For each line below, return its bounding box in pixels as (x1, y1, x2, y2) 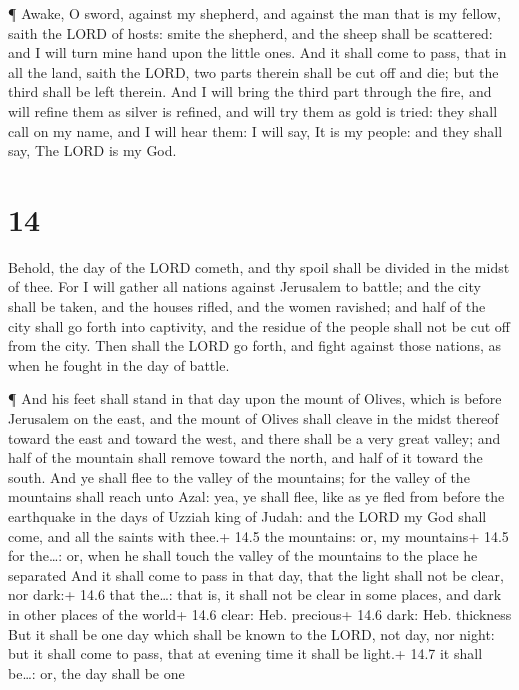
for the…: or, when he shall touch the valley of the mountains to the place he (8, 545, 478, 566)
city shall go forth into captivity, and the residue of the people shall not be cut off (8, 315, 510, 336)
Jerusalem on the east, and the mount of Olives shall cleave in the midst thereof (8, 408, 499, 429)
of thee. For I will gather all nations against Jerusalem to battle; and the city (8, 276, 481, 297)
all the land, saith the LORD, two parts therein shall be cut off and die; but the (8, 61, 499, 82)
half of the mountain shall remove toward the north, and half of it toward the (8, 447, 483, 468)
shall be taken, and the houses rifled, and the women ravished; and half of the (8, 296, 486, 317)
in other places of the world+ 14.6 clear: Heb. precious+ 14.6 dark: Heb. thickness (8, 603, 512, 624)
